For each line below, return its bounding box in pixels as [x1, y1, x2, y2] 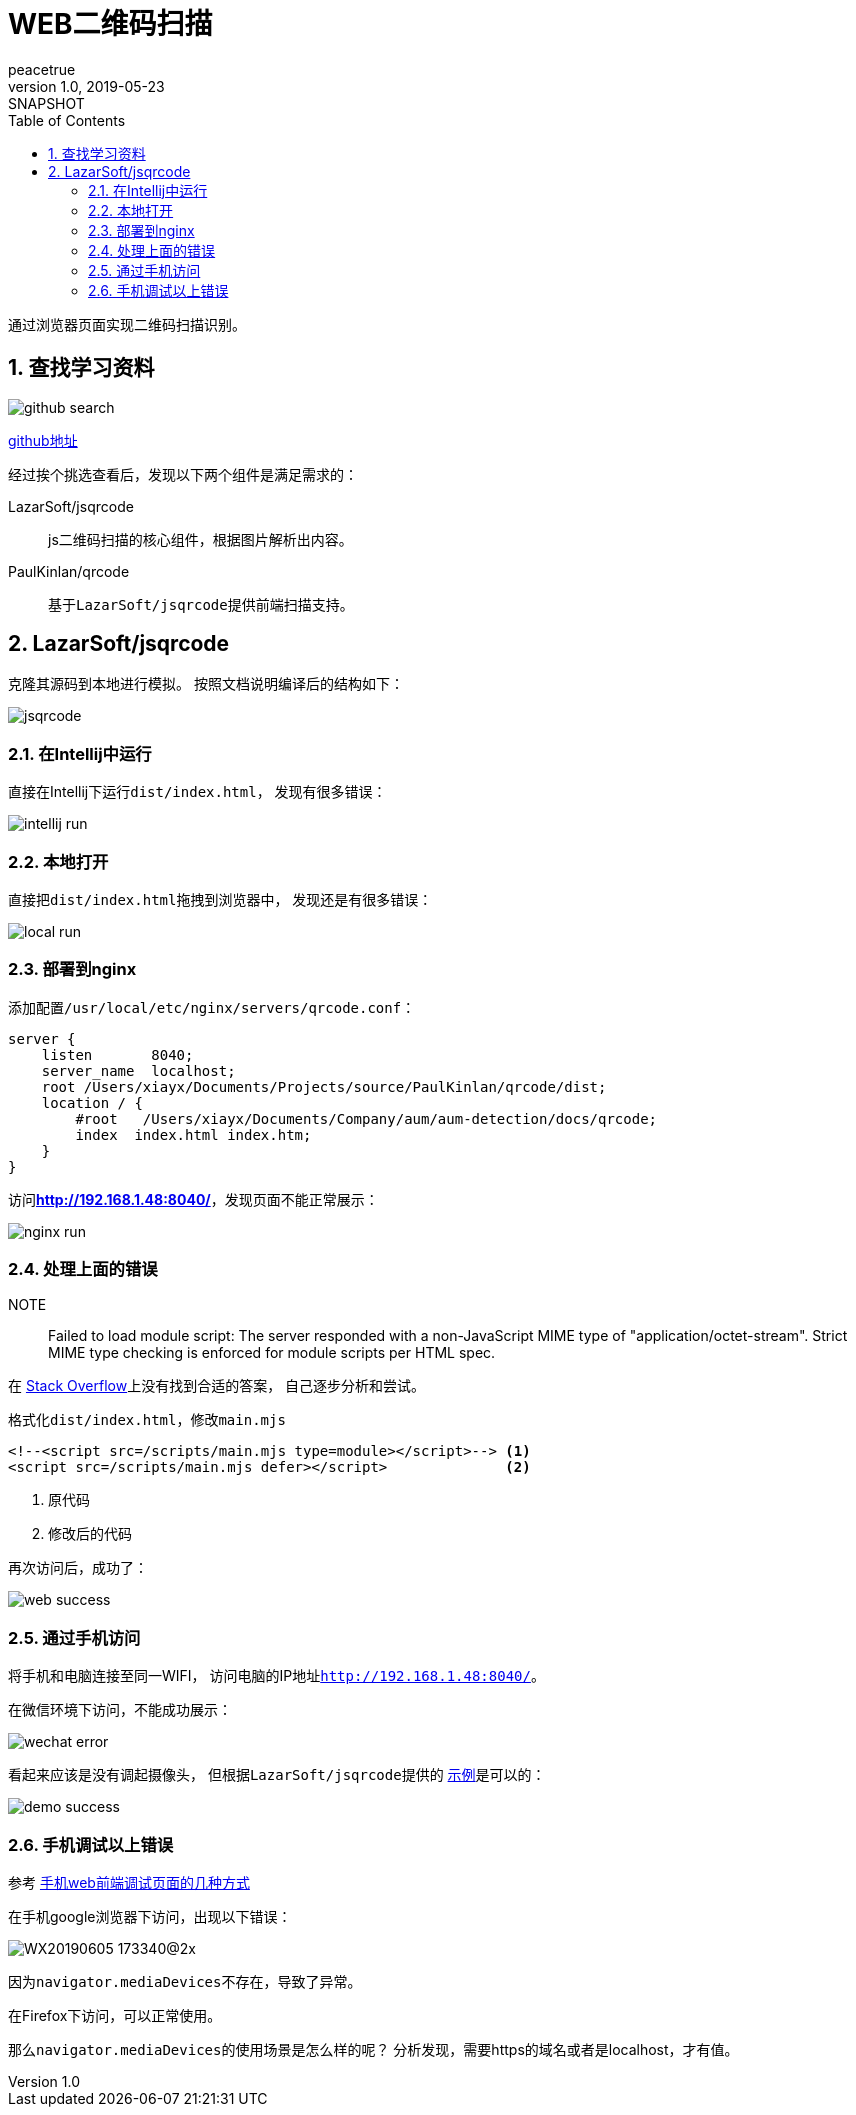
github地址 [8, 431, 78, 449]
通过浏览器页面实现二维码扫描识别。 [8, 315, 246, 333]
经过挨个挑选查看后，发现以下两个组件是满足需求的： [8, 465, 358, 483]
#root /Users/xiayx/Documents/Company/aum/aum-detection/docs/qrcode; [75, 1110, 658, 1127]
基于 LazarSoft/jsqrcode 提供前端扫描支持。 [48, 595, 354, 613]
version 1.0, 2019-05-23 [8, 77, 165, 95]
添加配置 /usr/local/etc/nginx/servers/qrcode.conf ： [8, 998, 416, 1016]
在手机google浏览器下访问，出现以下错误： [8, 1907, 292, 1925]
